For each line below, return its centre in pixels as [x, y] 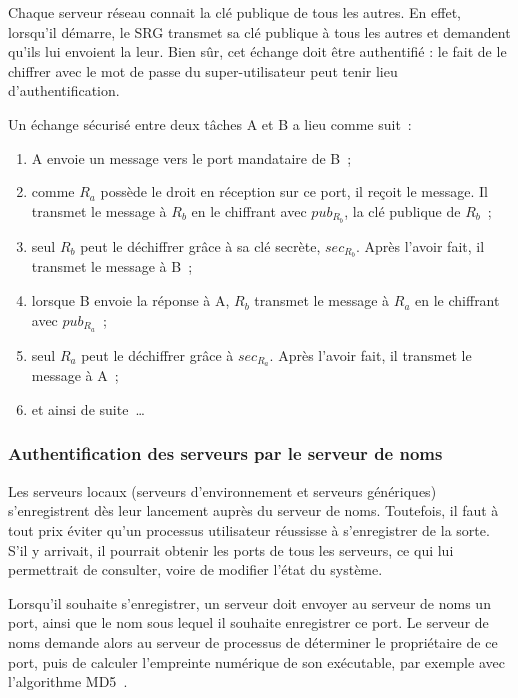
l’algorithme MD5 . [68, 681]
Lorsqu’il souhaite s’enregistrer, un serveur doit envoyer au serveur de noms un [249, 602]
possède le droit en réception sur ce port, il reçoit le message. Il [294, 191]
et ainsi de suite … [88, 408]
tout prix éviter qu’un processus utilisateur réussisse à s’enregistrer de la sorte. [249, 529]
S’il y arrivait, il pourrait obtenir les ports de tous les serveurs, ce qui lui [231, 549]
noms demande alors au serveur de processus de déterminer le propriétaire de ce [253, 641]
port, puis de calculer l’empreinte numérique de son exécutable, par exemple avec [256, 661]
